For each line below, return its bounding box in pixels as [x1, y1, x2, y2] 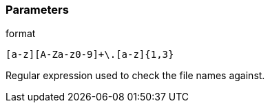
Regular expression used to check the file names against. [6, 69, 265, 82]
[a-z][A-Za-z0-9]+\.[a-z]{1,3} [6, 49, 174, 61]
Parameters [6, 3, 69, 17]
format [6, 28, 36, 40]
